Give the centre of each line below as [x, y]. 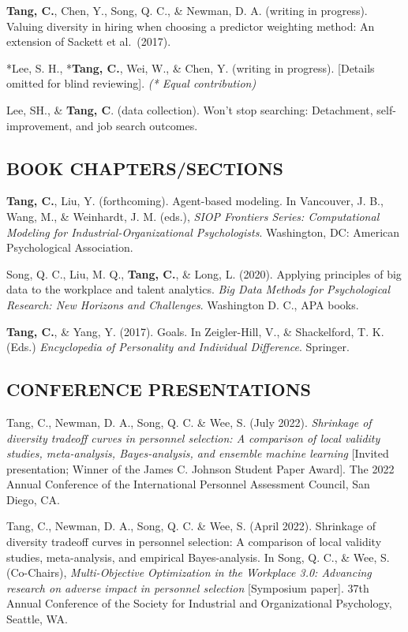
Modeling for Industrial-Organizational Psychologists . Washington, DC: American [203, 232]
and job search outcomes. [137, 125]
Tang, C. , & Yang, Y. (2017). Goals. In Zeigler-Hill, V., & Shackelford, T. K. [195, 331]
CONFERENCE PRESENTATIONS [159, 389]
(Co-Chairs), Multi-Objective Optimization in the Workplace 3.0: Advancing [189, 572]
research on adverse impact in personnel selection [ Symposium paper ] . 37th [188, 587]
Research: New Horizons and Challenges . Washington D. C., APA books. [183, 304]
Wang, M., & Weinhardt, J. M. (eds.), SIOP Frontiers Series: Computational [193, 216]
